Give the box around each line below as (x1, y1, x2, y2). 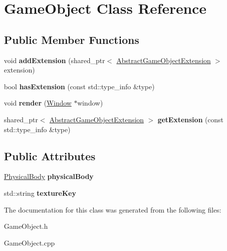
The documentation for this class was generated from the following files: (4, 204, 222, 215)
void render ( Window (4, 98, 72, 108)
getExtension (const (157, 114, 224, 124)
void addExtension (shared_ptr (4, 55, 105, 65)
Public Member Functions (4, 32, 139, 47)
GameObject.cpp (4, 237, 55, 248)
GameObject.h (4, 221, 48, 231)
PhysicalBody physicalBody (4, 171, 94, 181)
